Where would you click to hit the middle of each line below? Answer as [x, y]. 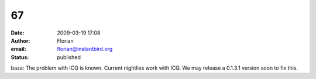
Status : [20, 57]
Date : [18, 33]
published [69, 57]
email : [18, 49]
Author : [20, 40]
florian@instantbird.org [85, 49]
